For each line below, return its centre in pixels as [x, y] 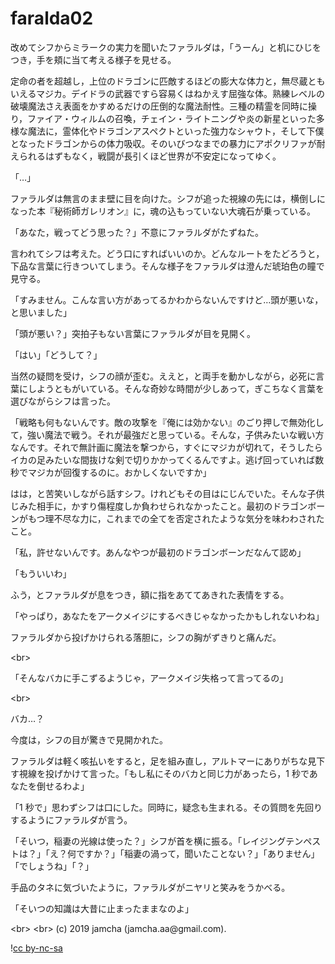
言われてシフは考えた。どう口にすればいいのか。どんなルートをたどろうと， [167, 253]
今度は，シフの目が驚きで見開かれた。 [89, 739]
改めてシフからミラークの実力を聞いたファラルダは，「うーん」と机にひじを [166, 47]
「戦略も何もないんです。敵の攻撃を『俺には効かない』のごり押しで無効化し [167, 422]
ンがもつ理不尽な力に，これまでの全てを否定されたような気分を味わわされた [167, 518]
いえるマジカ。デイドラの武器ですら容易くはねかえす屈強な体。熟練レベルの [168, 93]
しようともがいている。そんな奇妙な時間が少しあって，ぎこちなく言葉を [176, 388]
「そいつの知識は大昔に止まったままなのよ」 [102, 908]
